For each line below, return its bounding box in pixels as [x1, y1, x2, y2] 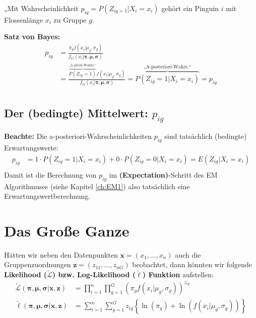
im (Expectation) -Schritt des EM [109, 169, 218, 180]
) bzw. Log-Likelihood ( [52, 269, 136, 280]
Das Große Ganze [4, 220, 130, 241]
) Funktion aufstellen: [142, 269, 214, 280]
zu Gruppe [53, 14, 87, 25]
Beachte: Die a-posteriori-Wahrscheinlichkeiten [4, 131, 152, 141]
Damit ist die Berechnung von [4, 169, 97, 180]
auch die [175, 249, 201, 260]
